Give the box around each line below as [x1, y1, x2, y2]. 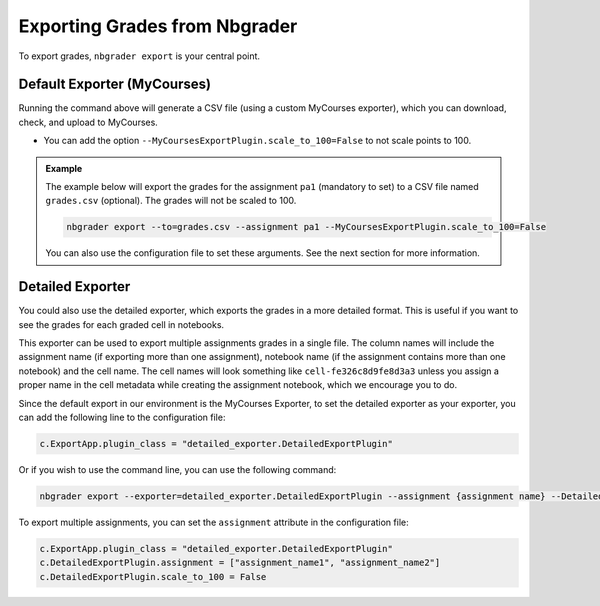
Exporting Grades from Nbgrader [18, 15, 298, 37]
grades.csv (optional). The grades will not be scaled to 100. [45, 195, 297, 207]
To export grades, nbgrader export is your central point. [18, 50, 260, 62]
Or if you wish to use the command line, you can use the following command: [18, 463, 337, 475]
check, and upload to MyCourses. [18, 116, 159, 128]
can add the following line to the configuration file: [18, 411, 226, 424]
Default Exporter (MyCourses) [18, 76, 212, 93]
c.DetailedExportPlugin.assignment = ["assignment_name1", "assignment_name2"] [39, 557, 441, 569]
